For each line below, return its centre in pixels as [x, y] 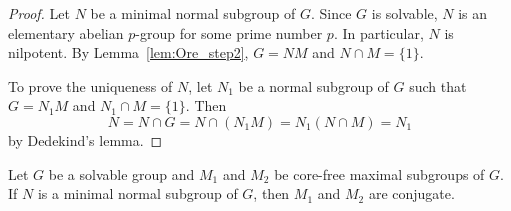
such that [438, 85]
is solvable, [404, 13]
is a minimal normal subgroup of [137, 193]
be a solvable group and [121, 173]
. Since [331, 13]
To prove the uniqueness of [90, 85]
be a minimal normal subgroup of [193, 13]
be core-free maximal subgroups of [379, 173]
